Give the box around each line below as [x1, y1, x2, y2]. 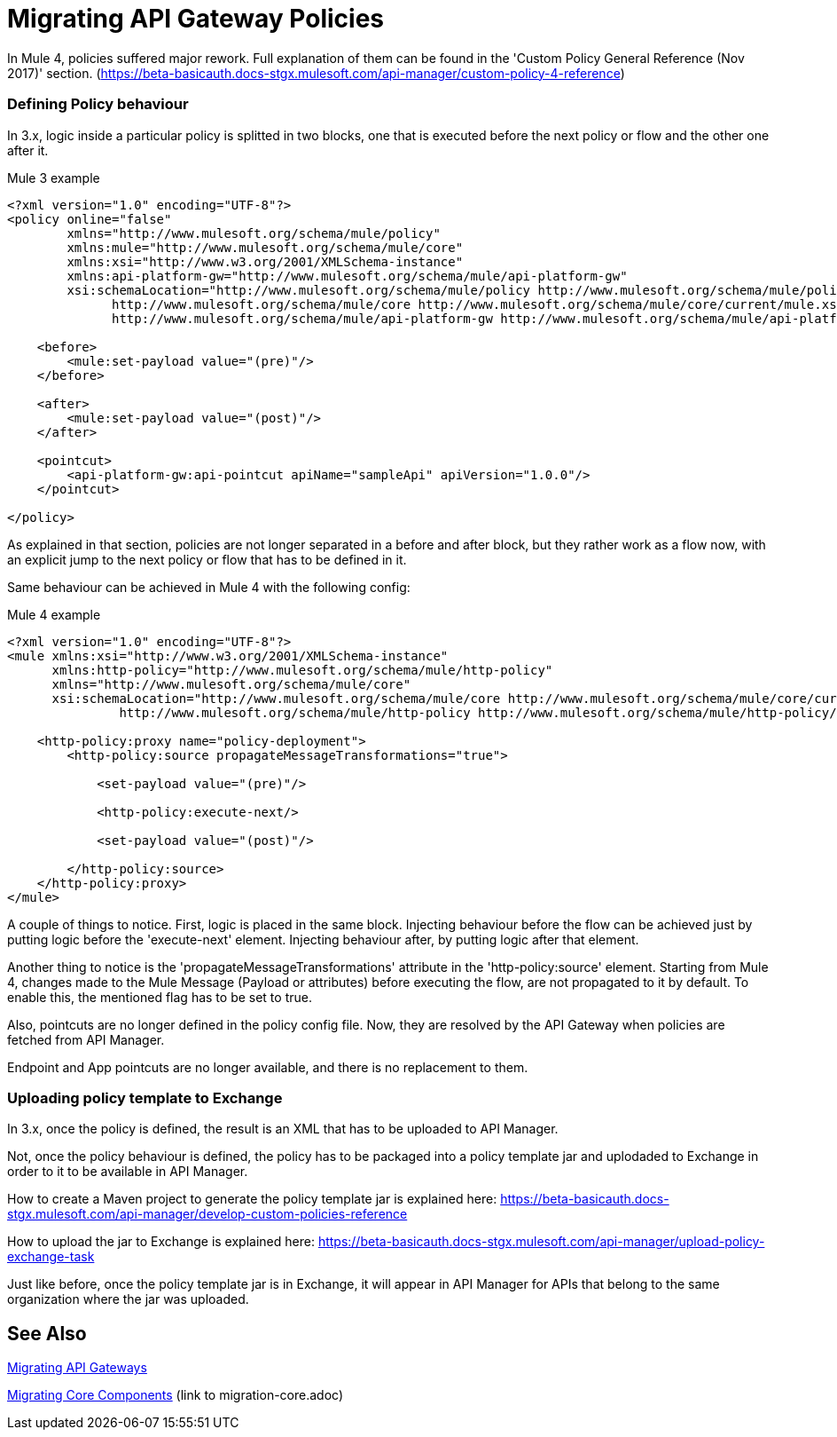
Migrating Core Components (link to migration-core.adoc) [7, 1387, 344, 1403]
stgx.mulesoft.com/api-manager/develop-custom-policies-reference [7, 1206, 408, 1222]
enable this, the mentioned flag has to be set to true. [7, 989, 312, 1005]
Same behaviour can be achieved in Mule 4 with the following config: [7, 579, 411, 595]
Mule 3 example [7, 170, 100, 186]
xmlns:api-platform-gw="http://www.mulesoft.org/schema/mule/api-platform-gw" [66, 268, 628, 283]
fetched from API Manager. [7, 1031, 165, 1047]
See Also [7, 1322, 87, 1345]
